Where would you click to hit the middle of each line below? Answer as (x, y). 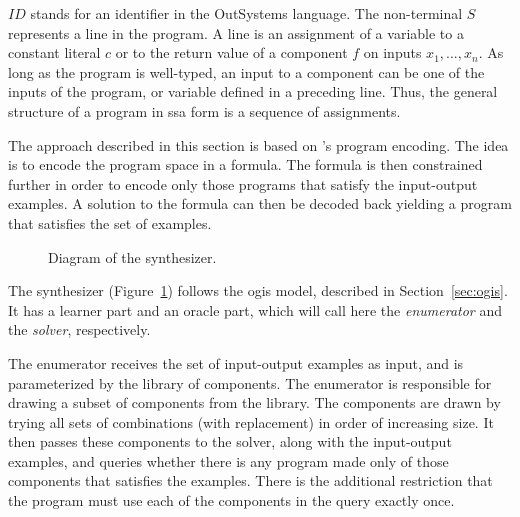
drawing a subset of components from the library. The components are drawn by (254, 402)
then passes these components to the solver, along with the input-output (230, 441)
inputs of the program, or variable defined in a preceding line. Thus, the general (253, 91)
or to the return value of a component (231, 52)
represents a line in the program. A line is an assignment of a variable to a (236, 32)
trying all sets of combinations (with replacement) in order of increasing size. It (251, 421)
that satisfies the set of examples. (110, 222)
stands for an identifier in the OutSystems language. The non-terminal (246, 13)
